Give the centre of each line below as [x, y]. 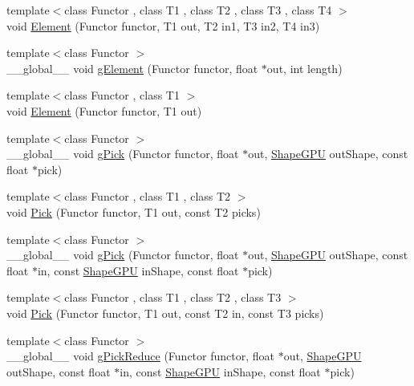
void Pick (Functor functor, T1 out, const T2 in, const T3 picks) [165, 313]
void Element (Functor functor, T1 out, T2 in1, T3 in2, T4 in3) [163, 25]
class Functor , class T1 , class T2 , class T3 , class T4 [198, 10]
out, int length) [304, 68]
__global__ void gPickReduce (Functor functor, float [141, 356]
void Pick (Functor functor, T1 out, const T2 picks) [134, 211]
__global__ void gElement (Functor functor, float [132, 68]
